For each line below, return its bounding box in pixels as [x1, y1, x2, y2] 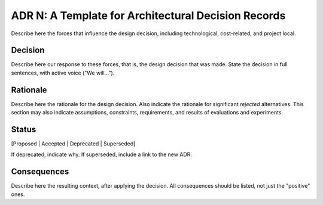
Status [11, 124, 36, 134]
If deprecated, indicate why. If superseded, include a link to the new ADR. [11, 151, 193, 158]
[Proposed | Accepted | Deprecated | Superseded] [11, 140, 136, 147]
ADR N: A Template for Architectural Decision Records [11, 9, 286, 22]
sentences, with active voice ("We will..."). [11, 69, 115, 76]
